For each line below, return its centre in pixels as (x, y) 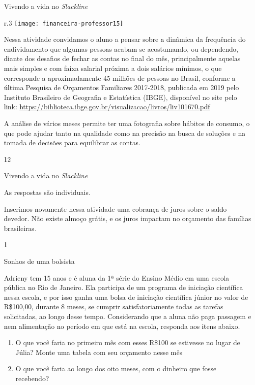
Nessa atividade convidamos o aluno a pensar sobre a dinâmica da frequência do (125, 39)
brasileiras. (20, 228)
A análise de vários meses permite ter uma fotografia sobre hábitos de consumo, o (127, 123)
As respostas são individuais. (47, 192)
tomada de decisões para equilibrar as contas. (72, 143)
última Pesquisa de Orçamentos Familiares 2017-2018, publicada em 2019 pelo (122, 87)
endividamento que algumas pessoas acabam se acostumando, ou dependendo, (121, 48)
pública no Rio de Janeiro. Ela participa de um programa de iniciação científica (124, 287)
